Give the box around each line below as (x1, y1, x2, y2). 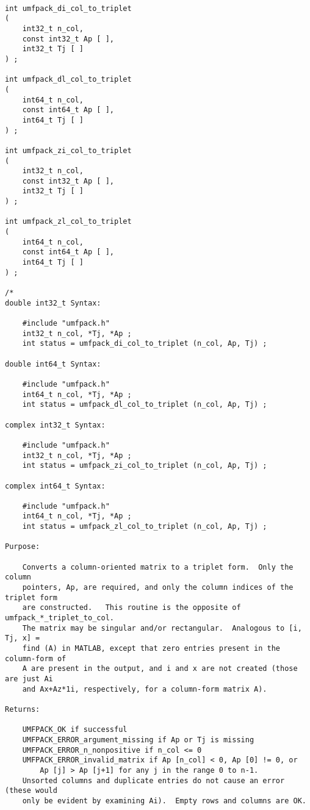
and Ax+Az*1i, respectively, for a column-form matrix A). (22, 684, 267, 694)
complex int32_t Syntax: (5, 420, 106, 429)
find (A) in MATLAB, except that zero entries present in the (22, 644, 281, 653)
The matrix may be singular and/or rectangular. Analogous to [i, (22, 623, 302, 633)
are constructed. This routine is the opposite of (22, 603, 241, 612)
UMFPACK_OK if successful (22, 725, 128, 734)
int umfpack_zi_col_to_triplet (5, 146, 132, 155)
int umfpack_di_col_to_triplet (5, 4, 132, 13)
